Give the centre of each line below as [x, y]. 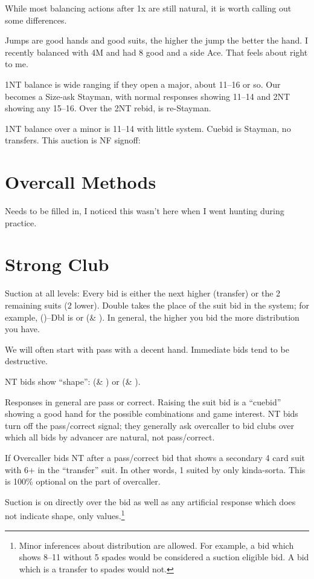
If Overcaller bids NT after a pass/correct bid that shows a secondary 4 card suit [155, 457]
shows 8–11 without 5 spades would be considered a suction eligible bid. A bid [164, 557]
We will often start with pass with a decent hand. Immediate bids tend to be [147, 349]
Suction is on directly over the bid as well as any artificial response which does [150, 501]
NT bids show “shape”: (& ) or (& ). [73, 381]
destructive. [26, 361]
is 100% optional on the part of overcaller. [83, 481]
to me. [17, 64]
